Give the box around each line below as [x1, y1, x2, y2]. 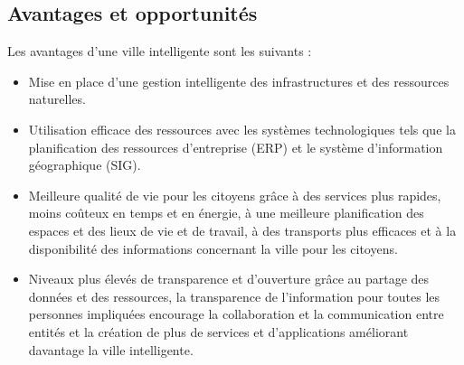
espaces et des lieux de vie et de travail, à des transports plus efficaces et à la [28, 220, 457, 239]
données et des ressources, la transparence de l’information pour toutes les [28, 286, 440, 305]
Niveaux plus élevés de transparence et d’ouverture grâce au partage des [28, 269, 430, 288]
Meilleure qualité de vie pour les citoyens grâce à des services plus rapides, [28, 185, 441, 204]
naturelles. [28, 89, 86, 108]
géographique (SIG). [28, 155, 141, 174]
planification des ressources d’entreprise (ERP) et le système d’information [28, 137, 443, 156]
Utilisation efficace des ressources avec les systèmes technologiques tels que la [28, 119, 456, 138]
